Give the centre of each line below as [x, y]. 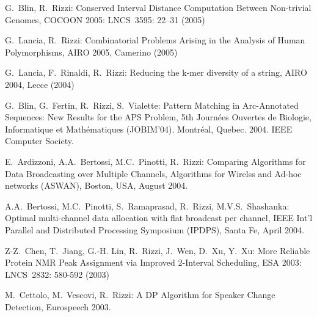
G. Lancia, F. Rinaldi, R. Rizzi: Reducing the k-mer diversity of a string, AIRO [156, 72]
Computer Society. [39, 141]
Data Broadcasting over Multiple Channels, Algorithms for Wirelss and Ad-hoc [153, 173]
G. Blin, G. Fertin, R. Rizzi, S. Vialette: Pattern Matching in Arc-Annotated [152, 105]
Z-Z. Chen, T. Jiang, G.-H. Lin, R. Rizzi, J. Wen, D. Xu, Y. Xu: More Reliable [158, 250]
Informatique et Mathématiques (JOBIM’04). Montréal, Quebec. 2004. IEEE [149, 129]
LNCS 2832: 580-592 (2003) [57, 274]
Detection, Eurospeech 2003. [58, 306]
